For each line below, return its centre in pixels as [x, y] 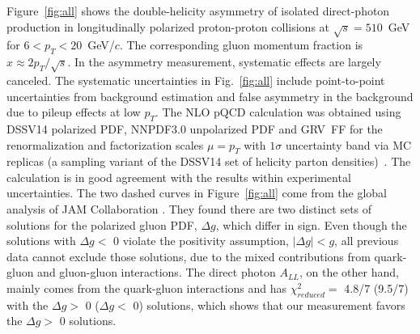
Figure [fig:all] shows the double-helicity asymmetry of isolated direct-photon [198, 11]
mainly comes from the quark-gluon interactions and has [147, 288]
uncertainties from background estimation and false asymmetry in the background [210, 96]
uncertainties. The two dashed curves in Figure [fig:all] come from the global [197, 193]
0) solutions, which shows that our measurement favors [269, 304]
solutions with [41, 241]
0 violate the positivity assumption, [201, 241]
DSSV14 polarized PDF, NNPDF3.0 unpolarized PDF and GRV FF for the [195, 128]
